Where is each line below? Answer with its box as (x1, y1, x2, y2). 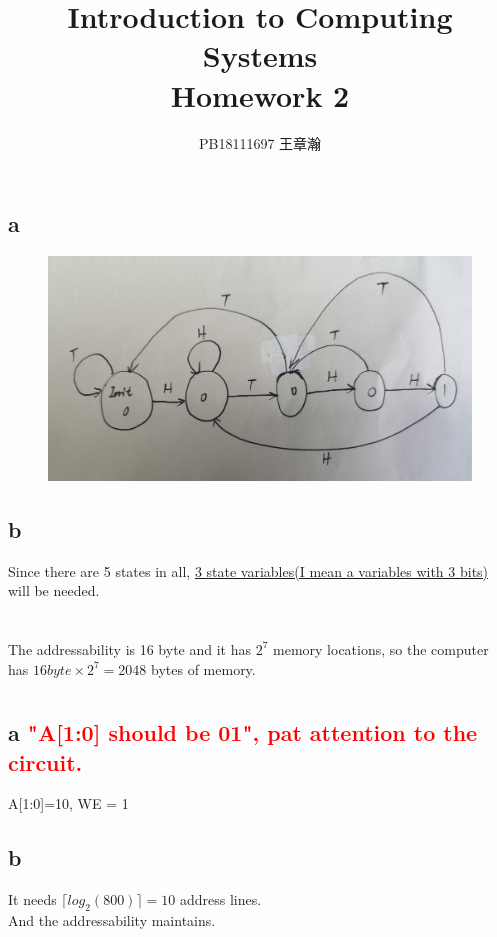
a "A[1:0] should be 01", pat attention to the (8, 717, 478, 748)
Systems (202, 35, 318, 76)
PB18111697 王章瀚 (198, 132, 322, 153)
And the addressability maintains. (8, 910, 216, 931)
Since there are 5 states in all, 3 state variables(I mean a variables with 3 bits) (8, 560, 489, 581)
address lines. (179, 889, 262, 910)
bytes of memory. (151, 658, 256, 679)
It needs (8, 889, 57, 910)
